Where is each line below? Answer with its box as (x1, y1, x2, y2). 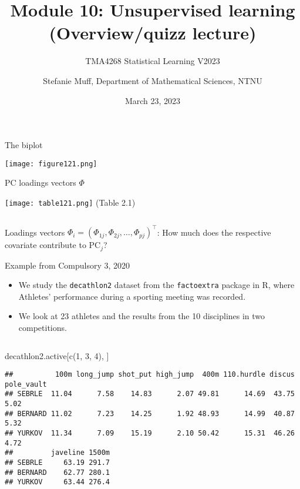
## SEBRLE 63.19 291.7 (5, 458, 110, 467)
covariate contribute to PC (5, 239, 101, 251)
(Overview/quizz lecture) (49, 21, 257, 45)
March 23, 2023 (124, 94, 181, 106)
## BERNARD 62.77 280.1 (5, 468, 110, 477)
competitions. (18, 321, 67, 333)
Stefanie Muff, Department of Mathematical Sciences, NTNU (43, 74, 262, 86)
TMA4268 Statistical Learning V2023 (85, 55, 220, 67)
